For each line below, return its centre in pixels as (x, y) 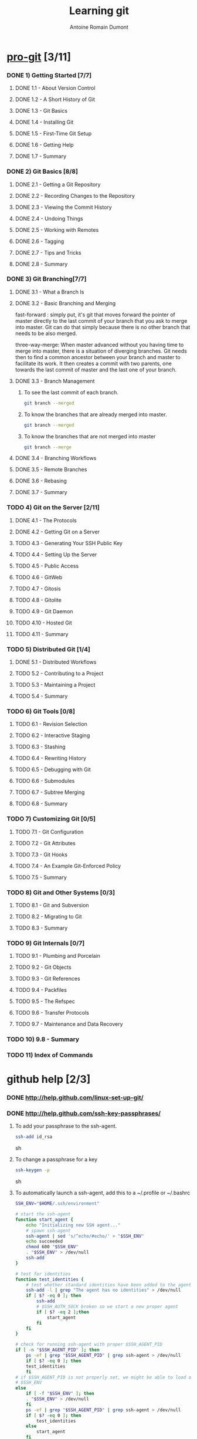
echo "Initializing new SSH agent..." (73, 1225)
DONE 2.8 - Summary (41, 264)
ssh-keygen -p (32, 1170)
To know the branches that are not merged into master (90, 436)
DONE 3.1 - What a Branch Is (50, 292)
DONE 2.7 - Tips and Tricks (48, 252)
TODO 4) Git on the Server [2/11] (53, 508)
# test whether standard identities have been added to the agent (109, 1285)
